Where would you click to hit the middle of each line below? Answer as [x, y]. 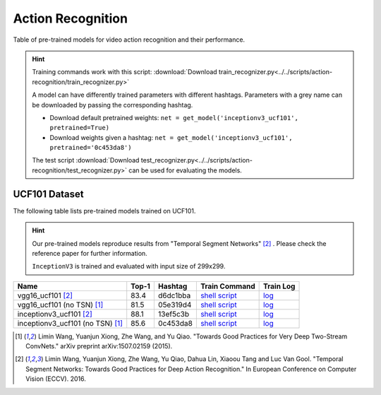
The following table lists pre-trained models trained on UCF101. [104, 211]
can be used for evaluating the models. [185, 170]
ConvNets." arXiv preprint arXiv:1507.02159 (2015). [99, 346]
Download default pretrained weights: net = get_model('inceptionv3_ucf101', [174, 117]
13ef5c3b [174, 314]
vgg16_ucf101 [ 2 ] [45, 295]
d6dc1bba [174, 295]
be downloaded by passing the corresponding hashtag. [113, 105]
